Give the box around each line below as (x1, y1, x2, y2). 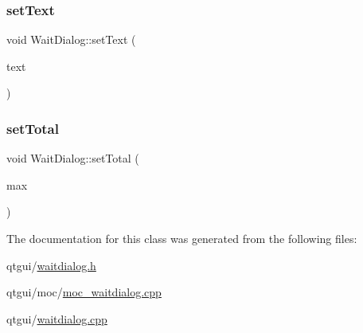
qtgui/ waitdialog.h (6, 257, 96, 273)
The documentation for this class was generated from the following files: (6, 230, 357, 246)
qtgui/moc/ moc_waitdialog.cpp (6, 284, 162, 300)
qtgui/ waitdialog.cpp (6, 310, 107, 327)
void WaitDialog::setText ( (6, 31, 136, 48)
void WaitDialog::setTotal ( (6, 150, 139, 166)
